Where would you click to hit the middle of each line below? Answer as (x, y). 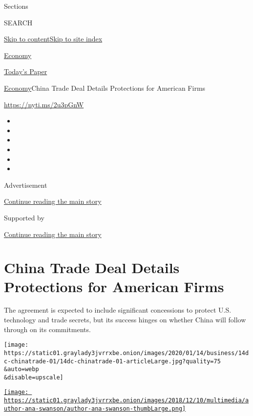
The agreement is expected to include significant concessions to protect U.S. (118, 310)
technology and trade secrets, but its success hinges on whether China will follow (125, 319)
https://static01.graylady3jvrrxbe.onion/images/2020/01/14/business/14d (126, 353)
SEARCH (18, 22)
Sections (16, 6)
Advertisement (26, 185)
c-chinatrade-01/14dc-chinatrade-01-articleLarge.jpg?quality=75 (112, 361)
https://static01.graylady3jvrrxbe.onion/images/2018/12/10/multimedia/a (126, 401)
